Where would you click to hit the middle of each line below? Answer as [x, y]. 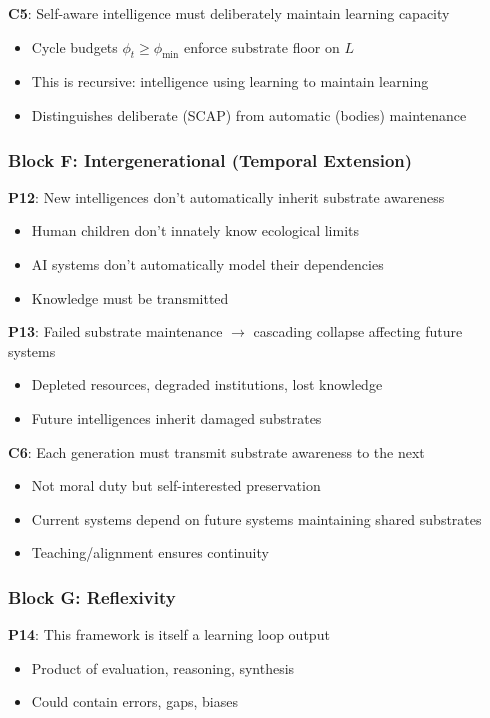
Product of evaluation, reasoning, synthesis [163, 667]
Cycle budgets [74, 46]
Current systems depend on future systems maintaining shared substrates [256, 518]
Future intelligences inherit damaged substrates [176, 417]
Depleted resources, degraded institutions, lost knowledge [207, 384]
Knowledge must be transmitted [130, 297]
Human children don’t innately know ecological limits [195, 230]
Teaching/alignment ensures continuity [150, 552]
